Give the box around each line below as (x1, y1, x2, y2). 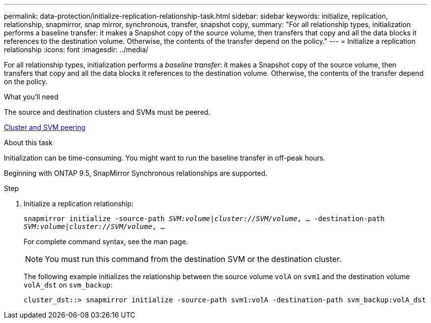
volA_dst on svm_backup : (24, 281, 113, 289)
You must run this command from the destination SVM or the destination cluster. (45, 254, 342, 264)
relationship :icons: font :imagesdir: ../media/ (4, 45, 149, 54)
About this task (4, 138, 53, 147)
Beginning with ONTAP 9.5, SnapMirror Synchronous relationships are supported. (4, 169, 268, 177)
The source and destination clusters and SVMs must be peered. (4, 108, 211, 116)
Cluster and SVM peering (4, 123, 86, 131)
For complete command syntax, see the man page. (24, 237, 188, 246)
